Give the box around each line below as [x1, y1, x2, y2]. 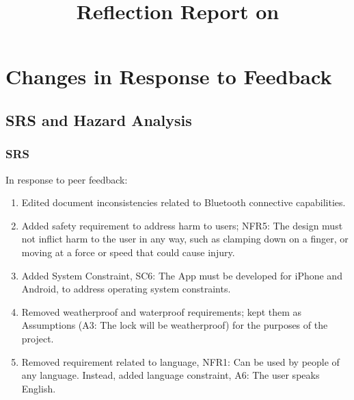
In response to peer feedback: [5, 172, 128, 186]
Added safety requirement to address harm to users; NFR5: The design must [21, 218, 343, 232]
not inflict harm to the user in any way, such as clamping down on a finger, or [21, 232, 349, 246]
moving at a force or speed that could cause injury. [21, 245, 235, 259]
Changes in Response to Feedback [5, 62, 332, 90]
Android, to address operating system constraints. [21, 282, 231, 296]
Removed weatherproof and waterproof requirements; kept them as [21, 304, 302, 318]
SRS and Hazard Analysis [5, 109, 192, 130]
